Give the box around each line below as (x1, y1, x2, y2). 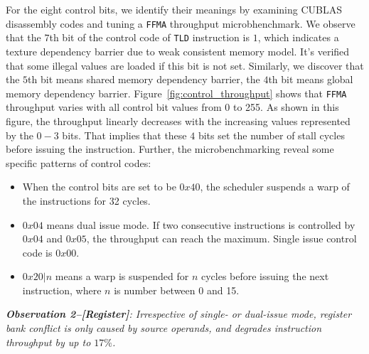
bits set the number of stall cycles (198, 127, 345, 142)
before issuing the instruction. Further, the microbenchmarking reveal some (6, 141, 334, 156)
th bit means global (268, 72, 353, 87)
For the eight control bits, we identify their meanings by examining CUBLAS (6, 2, 342, 16)
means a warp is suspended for (55, 269, 189, 284)
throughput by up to (6, 334, 91, 349)
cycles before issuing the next (200, 269, 329, 284)
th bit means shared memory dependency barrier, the (28, 72, 260, 87)
